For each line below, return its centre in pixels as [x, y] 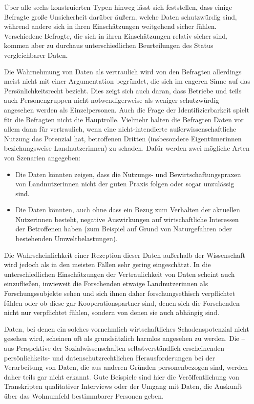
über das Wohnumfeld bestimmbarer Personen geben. [84, 395]
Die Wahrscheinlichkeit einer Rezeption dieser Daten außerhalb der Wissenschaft [125, 255]
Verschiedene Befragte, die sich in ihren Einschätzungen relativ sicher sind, [116, 35]
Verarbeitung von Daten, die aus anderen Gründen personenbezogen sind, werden [126, 367]
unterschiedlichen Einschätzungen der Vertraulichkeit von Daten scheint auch [119, 274]
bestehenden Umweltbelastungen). [66, 238]
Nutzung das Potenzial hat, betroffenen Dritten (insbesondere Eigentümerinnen [123, 138]
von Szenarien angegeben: [42, 157]
